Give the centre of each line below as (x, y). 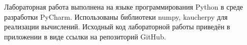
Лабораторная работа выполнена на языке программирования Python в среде (124, 7)
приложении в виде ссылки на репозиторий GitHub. (85, 36)
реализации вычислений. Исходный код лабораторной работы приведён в (117, 27)
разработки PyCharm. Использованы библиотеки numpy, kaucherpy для (116, 16)
